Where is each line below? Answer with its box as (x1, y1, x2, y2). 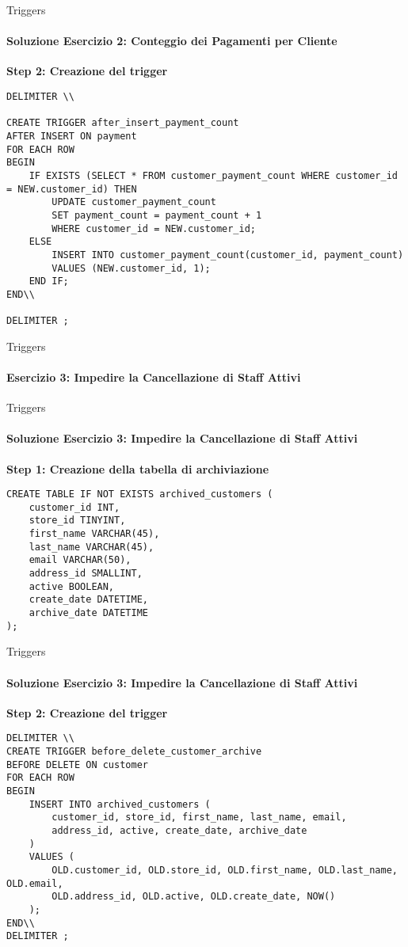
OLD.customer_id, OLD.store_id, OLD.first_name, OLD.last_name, (51, 864, 398, 876)
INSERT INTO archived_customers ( (29, 798, 211, 810)
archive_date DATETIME (29, 607, 148, 619)
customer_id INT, (29, 501, 120, 513)
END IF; (29, 276, 69, 287)
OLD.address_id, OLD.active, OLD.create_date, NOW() (51, 891, 336, 903)
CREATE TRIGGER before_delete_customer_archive (6, 746, 262, 758)
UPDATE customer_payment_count (51, 196, 216, 208)
